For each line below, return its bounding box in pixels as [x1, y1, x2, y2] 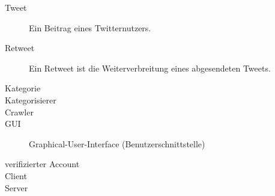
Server [5, 181, 28, 194]
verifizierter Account [5, 158, 80, 170]
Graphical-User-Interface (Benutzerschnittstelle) [29, 137, 205, 150]
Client [5, 169, 27, 182]
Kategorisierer [5, 93, 56, 106]
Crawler [5, 105, 34, 118]
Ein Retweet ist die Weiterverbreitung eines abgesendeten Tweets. [29, 61, 271, 74]
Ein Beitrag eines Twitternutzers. [29, 21, 151, 34]
